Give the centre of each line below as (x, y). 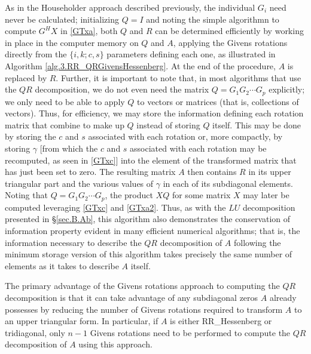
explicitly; (287, 89)
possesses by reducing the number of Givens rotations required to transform (144, 309)
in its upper (270, 172)
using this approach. (115, 344)
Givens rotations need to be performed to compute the (190, 332)
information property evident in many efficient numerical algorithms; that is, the (153, 230)
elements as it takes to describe (62, 265)
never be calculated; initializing (62, 19)
